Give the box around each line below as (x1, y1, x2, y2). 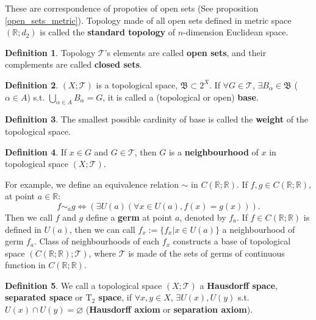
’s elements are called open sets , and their (104, 46, 267, 59)
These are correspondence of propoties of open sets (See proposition (5, 2, 259, 14)
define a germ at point (85, 210, 173, 223)
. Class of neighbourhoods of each (34, 235, 160, 247)
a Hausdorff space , (199, 279, 278, 291)
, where (88, 246, 116, 259)
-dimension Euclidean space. (183, 26, 289, 38)
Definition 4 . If (5, 145, 67, 158)
